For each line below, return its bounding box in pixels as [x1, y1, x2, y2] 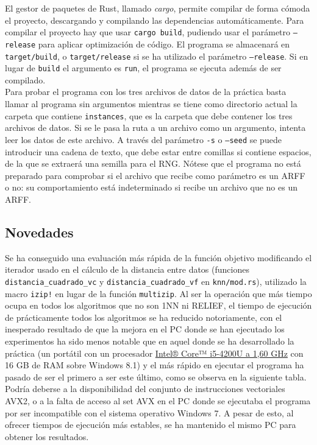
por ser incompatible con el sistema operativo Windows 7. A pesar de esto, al [5, 406, 294, 419]
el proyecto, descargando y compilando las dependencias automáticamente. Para [5, 13, 304, 26]
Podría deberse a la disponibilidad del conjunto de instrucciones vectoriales [5, 382, 285, 395]
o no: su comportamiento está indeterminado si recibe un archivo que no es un [5, 181, 297, 194]
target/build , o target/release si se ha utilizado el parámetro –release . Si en [5, 49, 308, 62]
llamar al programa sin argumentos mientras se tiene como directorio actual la [5, 97, 297, 110]
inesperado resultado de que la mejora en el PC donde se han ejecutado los [5, 323, 285, 335]
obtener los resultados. [5, 430, 89, 443]
